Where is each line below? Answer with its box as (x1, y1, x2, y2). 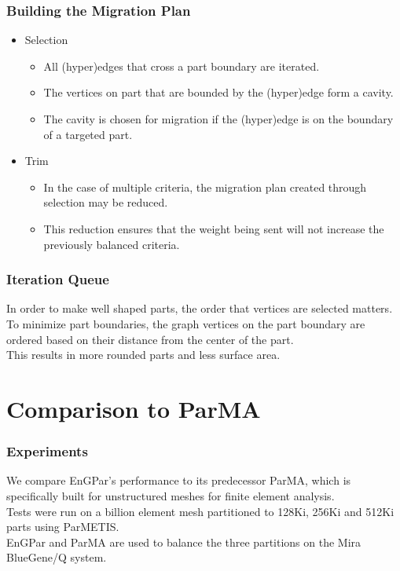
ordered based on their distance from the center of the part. (6, 331, 294, 347)
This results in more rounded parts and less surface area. (6, 346, 281, 363)
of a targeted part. (43, 126, 133, 142)
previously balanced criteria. (43, 236, 180, 252)
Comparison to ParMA (6, 392, 261, 424)
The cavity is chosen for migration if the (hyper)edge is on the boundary (43, 111, 394, 126)
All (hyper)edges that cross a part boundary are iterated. (43, 57, 320, 74)
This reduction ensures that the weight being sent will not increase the (43, 220, 384, 236)
